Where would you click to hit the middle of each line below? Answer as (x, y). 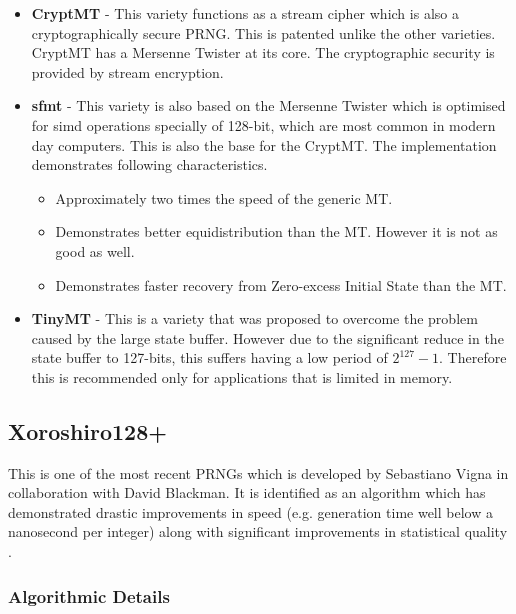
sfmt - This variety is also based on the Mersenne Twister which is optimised (268, 105)
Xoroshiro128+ (88, 430)
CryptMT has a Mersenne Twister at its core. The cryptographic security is (263, 52)
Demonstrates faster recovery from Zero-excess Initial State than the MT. (281, 284)
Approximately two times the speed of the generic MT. (224, 197)
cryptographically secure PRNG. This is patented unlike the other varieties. (263, 32)
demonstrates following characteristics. (149, 164)
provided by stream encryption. (127, 71)
